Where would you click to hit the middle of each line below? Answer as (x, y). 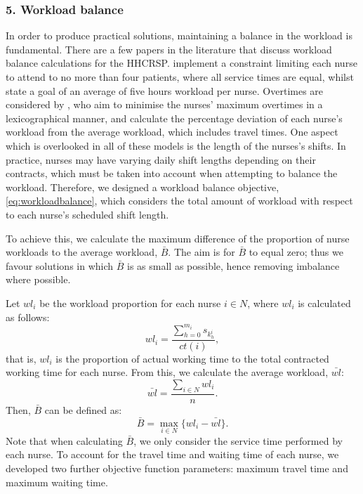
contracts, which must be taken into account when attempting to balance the (172, 173)
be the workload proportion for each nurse (130, 303)
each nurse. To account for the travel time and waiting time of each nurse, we (172, 454)
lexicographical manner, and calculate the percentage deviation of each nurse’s (174, 118)
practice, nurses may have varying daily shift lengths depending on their (161, 159)
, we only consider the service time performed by (238, 440)
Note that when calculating (64, 440)
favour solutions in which (60, 265)
